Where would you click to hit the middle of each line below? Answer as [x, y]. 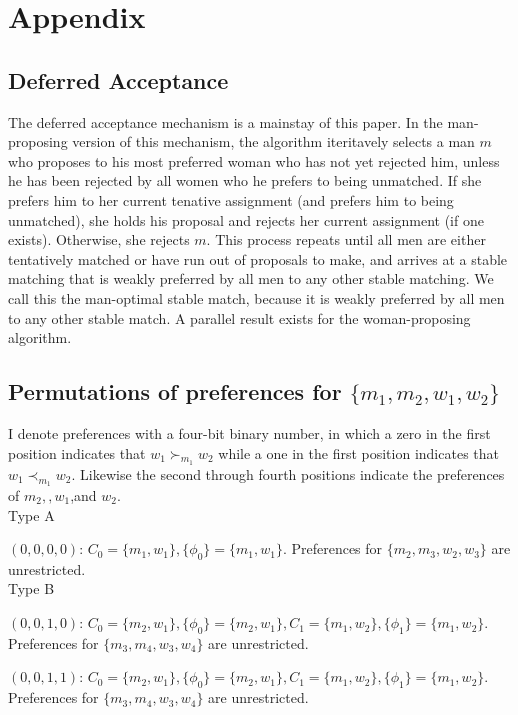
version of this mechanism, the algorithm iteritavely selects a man [273, 141]
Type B [31, 588]
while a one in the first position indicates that [358, 452]
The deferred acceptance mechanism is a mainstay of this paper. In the [225, 121]
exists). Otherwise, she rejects [99, 239]
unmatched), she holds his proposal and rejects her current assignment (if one [246, 219]
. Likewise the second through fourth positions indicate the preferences [288, 473]
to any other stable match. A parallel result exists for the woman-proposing [239, 317]
